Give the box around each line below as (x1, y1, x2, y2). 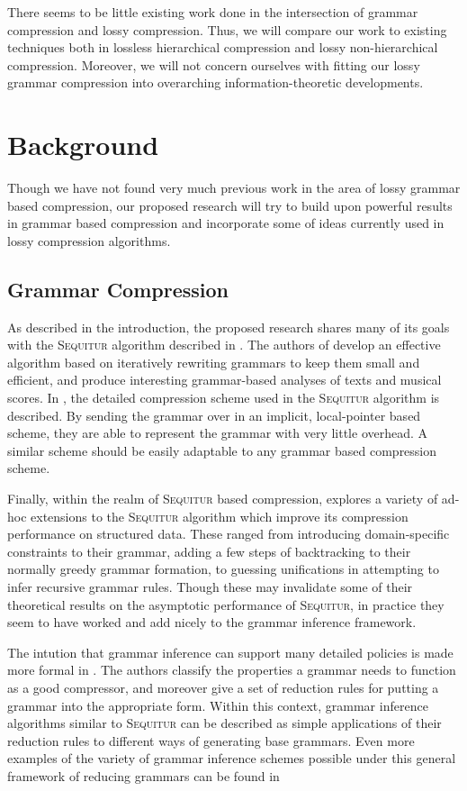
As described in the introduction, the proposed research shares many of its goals (7, 317, 450, 336)
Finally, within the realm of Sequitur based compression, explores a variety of (7, 489, 438, 508)
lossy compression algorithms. (7, 231, 171, 250)
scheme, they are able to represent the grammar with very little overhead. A (7, 423, 428, 442)
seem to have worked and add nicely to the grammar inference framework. (7, 613, 417, 632)
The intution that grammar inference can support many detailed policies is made (7, 642, 454, 661)
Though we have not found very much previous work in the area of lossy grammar (7, 178, 461, 197)
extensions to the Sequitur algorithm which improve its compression (31, 506, 409, 525)
